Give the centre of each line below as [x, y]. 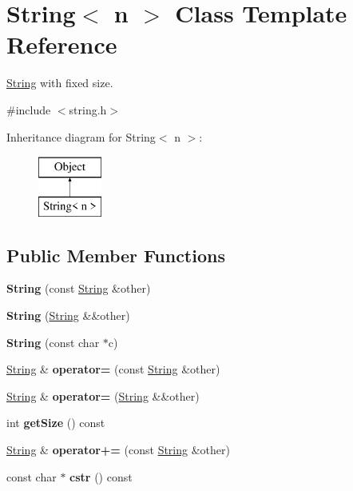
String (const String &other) [79, 288]
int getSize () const [56, 423]
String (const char [53, 342]
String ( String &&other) [68, 315]
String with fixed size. [60, 83]
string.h [88, 109]
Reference [62, 44]
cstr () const [101, 476]
